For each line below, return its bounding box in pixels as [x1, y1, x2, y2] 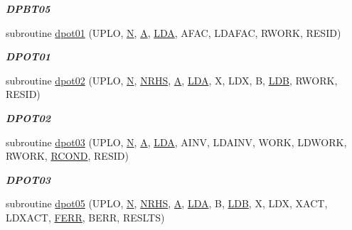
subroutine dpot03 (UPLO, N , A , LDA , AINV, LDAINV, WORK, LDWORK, [6, 134, 347, 149]
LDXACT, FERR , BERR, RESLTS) [6, 209, 165, 224]
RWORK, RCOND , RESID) [6, 148, 129, 163]
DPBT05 [6, 1, 50, 16]
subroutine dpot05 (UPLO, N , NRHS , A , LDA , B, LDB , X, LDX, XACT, [6, 196, 328, 211]
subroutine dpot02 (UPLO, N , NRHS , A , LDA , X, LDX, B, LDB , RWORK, [6, 72, 338, 87]
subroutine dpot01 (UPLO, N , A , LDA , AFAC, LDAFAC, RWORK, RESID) [6, 25, 341, 40]
